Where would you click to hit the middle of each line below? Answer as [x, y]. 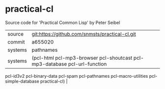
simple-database [22, 81]
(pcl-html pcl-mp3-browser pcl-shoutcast [82, 58]
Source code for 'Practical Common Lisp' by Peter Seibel [63, 22]
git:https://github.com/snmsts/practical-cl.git [84, 34]
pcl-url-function [87, 64]
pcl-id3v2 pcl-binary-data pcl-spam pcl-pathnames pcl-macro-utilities [77, 76]
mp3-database [49, 64]
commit [16, 42]
